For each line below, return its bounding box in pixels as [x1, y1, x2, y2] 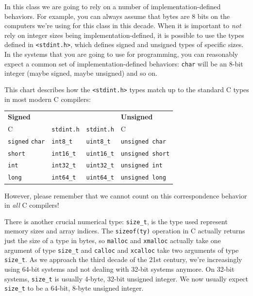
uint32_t [86, 162, 114, 169]
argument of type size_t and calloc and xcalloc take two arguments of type [4, 245, 239, 255]
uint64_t [86, 174, 114, 181]
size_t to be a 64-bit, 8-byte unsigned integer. [4, 283, 144, 293]
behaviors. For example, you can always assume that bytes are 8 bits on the [4, 11, 230, 21]
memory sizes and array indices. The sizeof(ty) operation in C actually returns [4, 226, 245, 236]
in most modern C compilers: [4, 94, 91, 104]
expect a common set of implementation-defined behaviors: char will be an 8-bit [4, 58, 243, 68]
